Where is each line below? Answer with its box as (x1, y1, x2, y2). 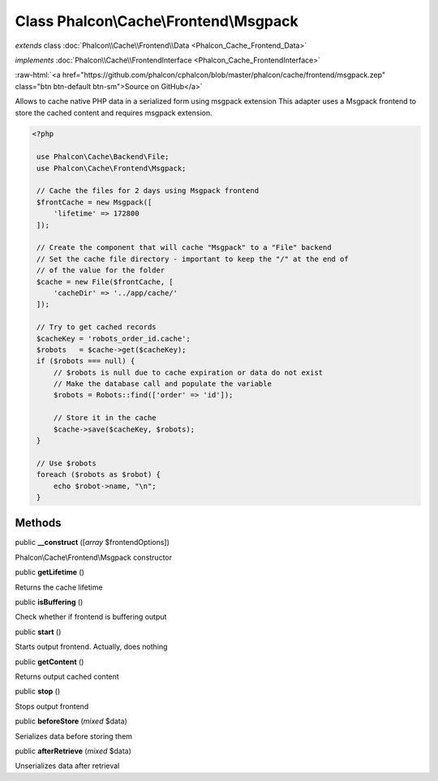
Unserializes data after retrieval (15, 761, 120, 770)
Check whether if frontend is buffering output (15, 612, 167, 622)
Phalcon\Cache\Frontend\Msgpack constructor (15, 552, 173, 562)
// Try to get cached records (36, 323, 157, 332)
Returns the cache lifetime (15, 582, 103, 592)
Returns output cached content (15, 672, 119, 681)
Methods (15, 516, 62, 530)
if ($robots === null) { (36, 357, 135, 366)
